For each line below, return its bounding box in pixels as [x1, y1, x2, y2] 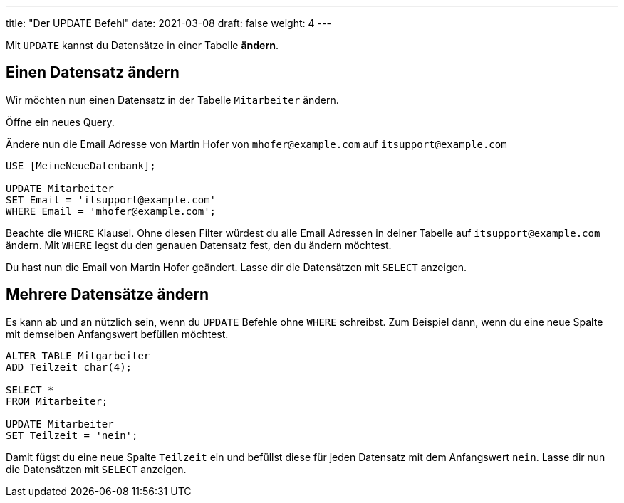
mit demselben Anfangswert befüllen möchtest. [6, 327, 229, 340]
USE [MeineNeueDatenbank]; [6, 159, 156, 171]
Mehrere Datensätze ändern [6, 285, 209, 304]
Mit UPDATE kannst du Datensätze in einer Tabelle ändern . [6, 39, 279, 51]
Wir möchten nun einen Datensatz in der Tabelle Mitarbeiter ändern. [6, 93, 339, 106]
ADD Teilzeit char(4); [6, 361, 132, 373]
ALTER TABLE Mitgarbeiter [6, 349, 150, 361]
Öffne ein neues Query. [6, 115, 115, 128]
